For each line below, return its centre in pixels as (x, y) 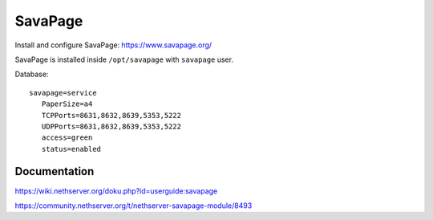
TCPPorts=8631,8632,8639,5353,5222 (111, 115)
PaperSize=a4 (67, 104)
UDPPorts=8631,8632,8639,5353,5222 (111, 126)
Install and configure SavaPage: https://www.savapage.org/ (113, 45)
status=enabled (71, 149)
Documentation (55, 171)
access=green (67, 138)
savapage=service (63, 93)
